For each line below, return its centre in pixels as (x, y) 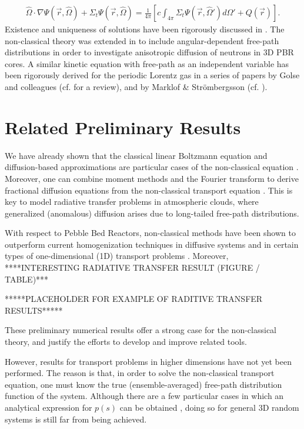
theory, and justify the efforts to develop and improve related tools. (126, 342)
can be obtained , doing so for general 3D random (209, 407)
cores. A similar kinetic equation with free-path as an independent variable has (147, 63)
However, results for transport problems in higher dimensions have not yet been (148, 361)
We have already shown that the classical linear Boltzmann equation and (136, 155)
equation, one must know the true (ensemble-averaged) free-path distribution (143, 384)
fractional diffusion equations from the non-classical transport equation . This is (149, 190)
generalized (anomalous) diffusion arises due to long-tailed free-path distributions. (152, 213)
